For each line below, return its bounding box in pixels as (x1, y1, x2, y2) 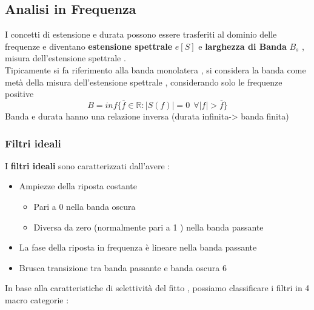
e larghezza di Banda (198, 39, 287, 52)
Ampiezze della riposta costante (19, 180, 138, 192)
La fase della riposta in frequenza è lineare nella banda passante (19, 241, 257, 254)
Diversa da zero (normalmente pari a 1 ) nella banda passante (33, 220, 264, 233)
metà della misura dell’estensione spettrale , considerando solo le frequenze (5, 75, 282, 88)
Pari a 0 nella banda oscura (33, 200, 136, 212)
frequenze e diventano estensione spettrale (5, 39, 173, 52)
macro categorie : (5, 293, 69, 306)
